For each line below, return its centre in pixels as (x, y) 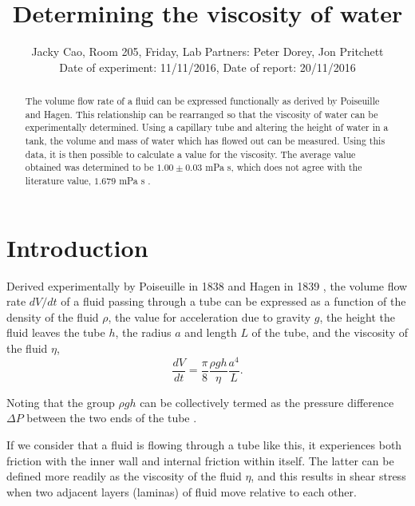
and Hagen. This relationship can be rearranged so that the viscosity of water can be (202, 114)
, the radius (143, 332)
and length (211, 332)
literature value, (58, 181)
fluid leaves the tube (56, 332)
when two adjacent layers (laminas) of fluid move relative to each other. (182, 491)
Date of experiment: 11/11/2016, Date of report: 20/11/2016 (207, 67)
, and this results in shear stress (328, 476)
